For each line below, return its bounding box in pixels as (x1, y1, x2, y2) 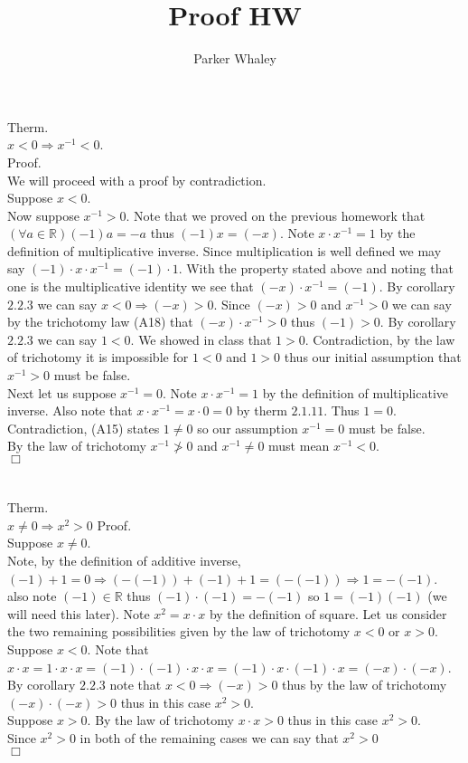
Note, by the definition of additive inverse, (7, 550, 241, 569)
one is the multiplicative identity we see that (7, 277, 254, 296)
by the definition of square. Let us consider (209, 604, 447, 623)
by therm (236, 401, 287, 420)
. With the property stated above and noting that (178, 259, 454, 278)
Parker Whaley (193, 49, 276, 68)
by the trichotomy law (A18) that (7, 312, 193, 331)
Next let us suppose (7, 383, 117, 402)
